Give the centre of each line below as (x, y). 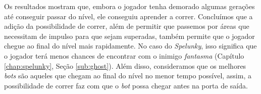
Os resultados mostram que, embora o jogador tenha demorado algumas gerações (129, 6)
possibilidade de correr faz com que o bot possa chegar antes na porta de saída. (126, 85)
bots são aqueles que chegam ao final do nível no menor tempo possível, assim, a (128, 76)
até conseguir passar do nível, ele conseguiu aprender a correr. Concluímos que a (128, 16)
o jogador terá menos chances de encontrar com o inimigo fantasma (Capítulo (124, 55)
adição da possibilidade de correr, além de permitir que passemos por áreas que (127, 26)
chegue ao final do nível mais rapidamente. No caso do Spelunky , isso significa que (130, 46)
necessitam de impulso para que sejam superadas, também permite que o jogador (129, 36)
